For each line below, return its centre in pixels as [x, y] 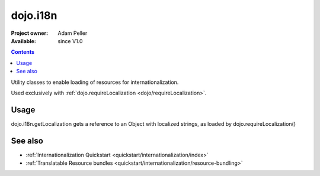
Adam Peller [73, 33]
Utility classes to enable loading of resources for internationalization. [95, 82]
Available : [24, 41]
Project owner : [30, 33]
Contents [23, 52]
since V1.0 [70, 41]
